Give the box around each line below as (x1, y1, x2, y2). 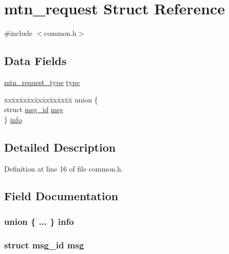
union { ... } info (4, 215, 74, 227)
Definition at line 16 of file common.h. (4, 163, 123, 174)
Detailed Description (4, 139, 116, 155)
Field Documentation (4, 188, 119, 204)
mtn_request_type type (4, 76, 80, 87)
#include (4, 28, 33, 38)
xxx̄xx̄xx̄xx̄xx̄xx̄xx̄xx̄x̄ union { (4, 94, 98, 104)
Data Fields (4, 53, 67, 69)
